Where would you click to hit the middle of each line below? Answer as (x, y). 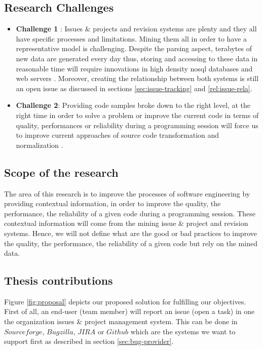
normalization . (40, 145)
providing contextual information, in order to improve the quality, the (112, 203)
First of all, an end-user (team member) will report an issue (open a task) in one (129, 311)
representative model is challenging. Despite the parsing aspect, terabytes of (134, 48)
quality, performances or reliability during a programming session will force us (137, 125)
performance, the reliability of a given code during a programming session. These (130, 213)
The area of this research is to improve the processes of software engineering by (127, 193)
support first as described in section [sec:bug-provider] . (89, 341)
